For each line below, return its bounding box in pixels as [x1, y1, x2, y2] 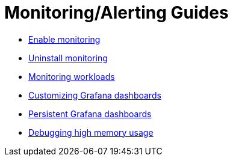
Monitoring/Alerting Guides [4, 2, 229, 23]
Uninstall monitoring [28, 52, 108, 63]
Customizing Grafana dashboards [28, 90, 161, 100]
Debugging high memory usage [28, 127, 154, 138]
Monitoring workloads [28, 71, 115, 82]
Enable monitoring [28, 34, 101, 44]
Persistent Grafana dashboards [28, 108, 152, 119]
